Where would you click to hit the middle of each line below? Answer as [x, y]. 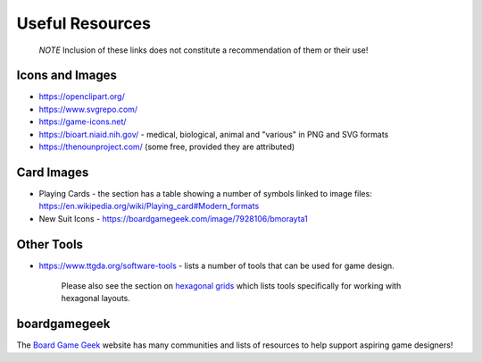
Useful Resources [84, 23]
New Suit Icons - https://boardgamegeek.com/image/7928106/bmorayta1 [173, 218]
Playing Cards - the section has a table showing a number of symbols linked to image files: [205, 193]
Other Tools [50, 244]
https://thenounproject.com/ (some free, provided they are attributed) [167, 147]
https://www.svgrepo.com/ [88, 109]
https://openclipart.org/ [82, 97]
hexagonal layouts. [96, 299]
